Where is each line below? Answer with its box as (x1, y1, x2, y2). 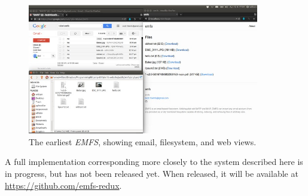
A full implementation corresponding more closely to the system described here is (5, 155, 303, 168)
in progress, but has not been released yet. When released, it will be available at (5, 167, 298, 179)
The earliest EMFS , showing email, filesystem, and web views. (29, 135, 257, 148)
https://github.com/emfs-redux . (5, 179, 122, 191)
